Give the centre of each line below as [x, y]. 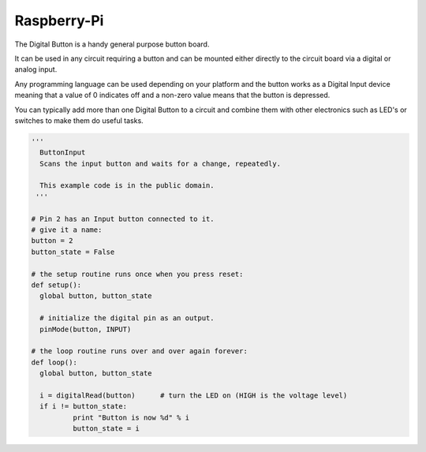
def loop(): [54, 362]
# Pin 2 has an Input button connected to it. [123, 219]
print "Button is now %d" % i [131, 417]
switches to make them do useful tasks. [79, 120]
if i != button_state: [84, 407]
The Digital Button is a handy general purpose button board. [112, 44]
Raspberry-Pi [59, 21]
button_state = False [73, 252]
